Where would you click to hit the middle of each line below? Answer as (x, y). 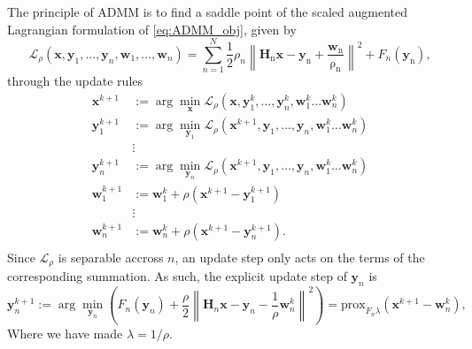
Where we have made (65, 333)
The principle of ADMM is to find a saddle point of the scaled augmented (207, 11)
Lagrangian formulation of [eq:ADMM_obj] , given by (152, 29)
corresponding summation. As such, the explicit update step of (177, 276)
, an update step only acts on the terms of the (300, 257)
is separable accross (111, 257)
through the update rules (75, 81)
